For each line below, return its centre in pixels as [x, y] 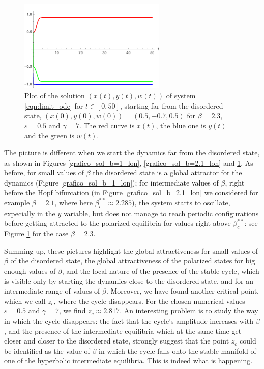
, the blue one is [181, 125]
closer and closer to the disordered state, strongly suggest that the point [117, 341]
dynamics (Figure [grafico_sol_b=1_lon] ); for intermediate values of [111, 182]
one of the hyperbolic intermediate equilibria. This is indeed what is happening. [128, 361]
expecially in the [30, 213]
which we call [25, 300]
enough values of [30, 270]
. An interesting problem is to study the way [189, 311]
